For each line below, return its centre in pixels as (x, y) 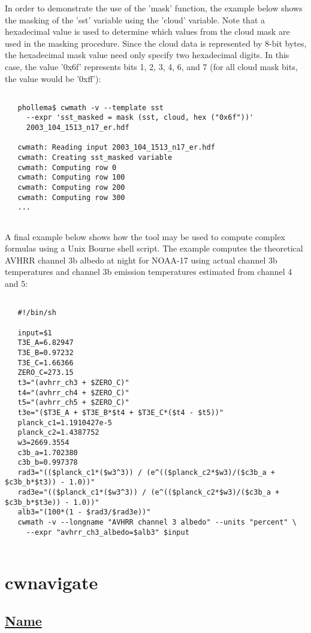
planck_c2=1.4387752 (58, 433)
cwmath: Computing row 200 (71, 188)
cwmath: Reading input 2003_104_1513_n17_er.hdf (116, 148)
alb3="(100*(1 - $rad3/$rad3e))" (84, 512)
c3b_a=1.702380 (48, 452)
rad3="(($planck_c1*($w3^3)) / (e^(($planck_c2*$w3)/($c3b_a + (147, 472)
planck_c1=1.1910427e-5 (65, 422)
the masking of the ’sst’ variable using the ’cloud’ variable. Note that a (135, 19)
